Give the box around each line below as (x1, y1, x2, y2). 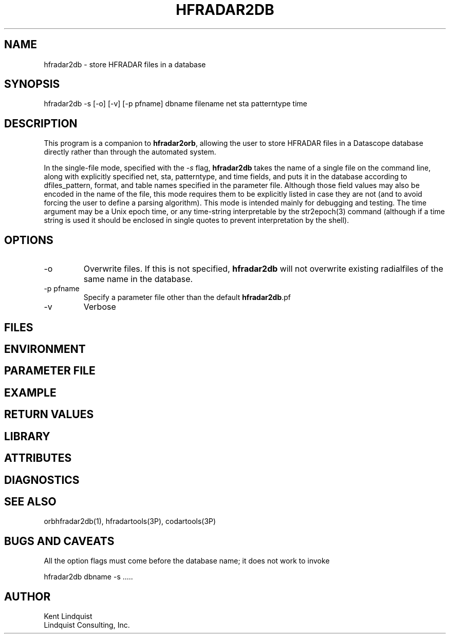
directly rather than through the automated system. (44, 147, 216, 157)
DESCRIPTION (4, 117, 78, 130)
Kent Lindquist (44, 612, 92, 621)
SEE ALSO (4, 495, 57, 508)
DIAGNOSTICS (4, 473, 80, 486)
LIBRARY (4, 429, 50, 443)
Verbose (83, 302, 116, 312)
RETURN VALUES (4, 408, 94, 421)
